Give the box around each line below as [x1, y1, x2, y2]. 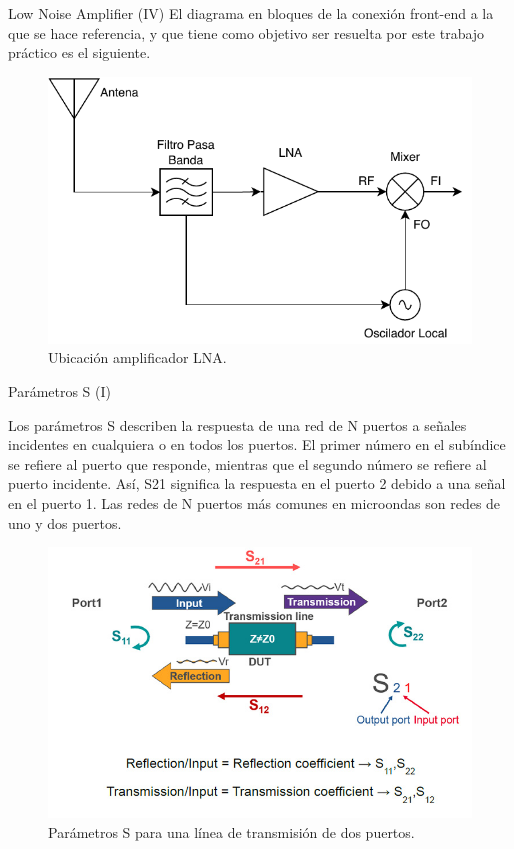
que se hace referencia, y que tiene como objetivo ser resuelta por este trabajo [8, 22, 485, 43]
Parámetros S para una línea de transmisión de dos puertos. [48, 821, 415, 842]
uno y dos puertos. [8, 512, 122, 533]
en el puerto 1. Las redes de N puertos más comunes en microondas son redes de [8, 492, 501, 513]
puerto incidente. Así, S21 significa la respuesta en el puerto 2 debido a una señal [8, 473, 506, 494]
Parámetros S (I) [8, 380, 112, 401]
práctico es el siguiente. [8, 42, 151, 63]
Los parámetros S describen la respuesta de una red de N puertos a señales [8, 414, 467, 435]
